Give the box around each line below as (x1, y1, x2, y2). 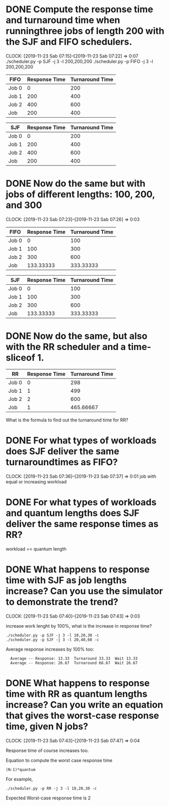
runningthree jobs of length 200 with (6, 25, 164, 37)
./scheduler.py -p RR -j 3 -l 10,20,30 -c (6, 786, 97, 791)
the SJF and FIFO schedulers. (6, 36, 132, 48)
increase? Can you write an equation (6, 699, 163, 710)
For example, (6, 776, 33, 782)
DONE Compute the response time (6, 4, 154, 15)
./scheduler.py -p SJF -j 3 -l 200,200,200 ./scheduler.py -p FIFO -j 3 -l (6, 58, 153, 64)
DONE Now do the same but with (6, 178, 146, 190)
